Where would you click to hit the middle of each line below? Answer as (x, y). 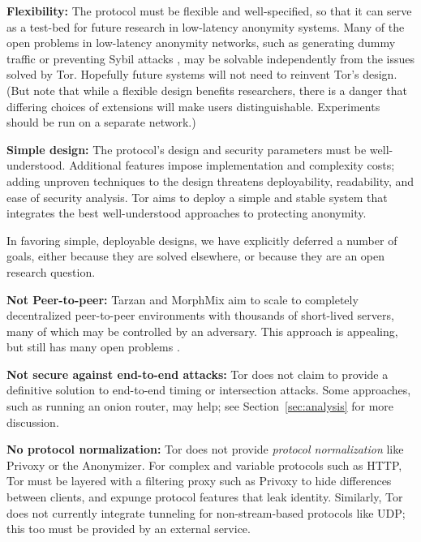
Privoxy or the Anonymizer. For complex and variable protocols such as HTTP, (204, 465)
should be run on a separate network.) (101, 122)
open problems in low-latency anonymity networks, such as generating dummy (201, 43)
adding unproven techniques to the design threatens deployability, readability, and (210, 181)
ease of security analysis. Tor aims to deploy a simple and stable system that (197, 197)
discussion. (33, 422)
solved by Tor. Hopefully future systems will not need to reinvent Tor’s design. (202, 74)
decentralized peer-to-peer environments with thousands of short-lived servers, (200, 315)
